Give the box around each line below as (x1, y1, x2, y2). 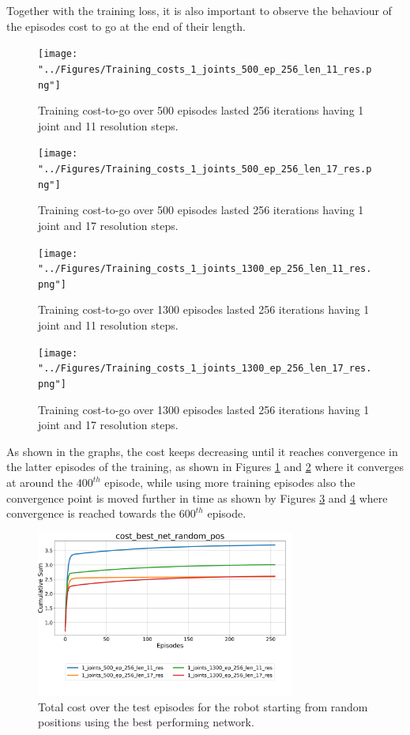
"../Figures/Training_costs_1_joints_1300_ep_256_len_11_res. (38, 263, 372, 275)
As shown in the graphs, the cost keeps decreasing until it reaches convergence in (6, 443, 398, 459)
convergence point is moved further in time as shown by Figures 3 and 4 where (6, 489, 388, 506)
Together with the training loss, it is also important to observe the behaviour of (6, 2, 392, 18)
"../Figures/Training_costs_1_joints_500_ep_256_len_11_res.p (38, 63, 372, 75)
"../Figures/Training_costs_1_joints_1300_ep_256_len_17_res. (38, 363, 372, 375)
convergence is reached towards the (6, 505, 176, 522)
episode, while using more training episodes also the (104, 474, 355, 490)
